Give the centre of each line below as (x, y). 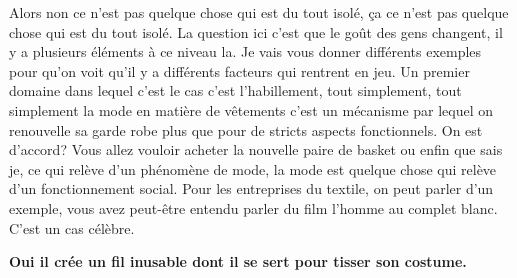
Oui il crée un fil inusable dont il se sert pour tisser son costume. (238, 261)
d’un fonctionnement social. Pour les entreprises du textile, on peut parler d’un (251, 188)
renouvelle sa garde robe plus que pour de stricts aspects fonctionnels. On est (246, 129)
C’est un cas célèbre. (72, 227)
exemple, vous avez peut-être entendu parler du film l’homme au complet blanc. (253, 207)
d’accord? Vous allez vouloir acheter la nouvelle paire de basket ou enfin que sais (256, 149)
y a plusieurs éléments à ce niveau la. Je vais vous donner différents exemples (245, 51)
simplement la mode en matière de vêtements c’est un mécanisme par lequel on (251, 109)
